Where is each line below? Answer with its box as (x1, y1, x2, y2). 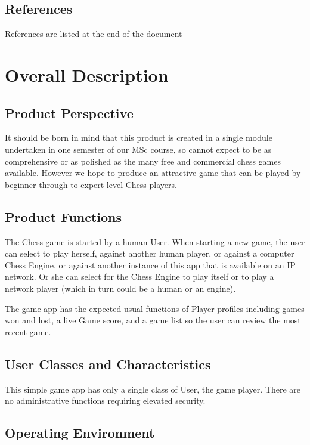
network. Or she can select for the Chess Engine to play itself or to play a (5, 270, 274, 283)
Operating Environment (5, 424, 155, 442)
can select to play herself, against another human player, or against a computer (5, 247, 294, 259)
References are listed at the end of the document (5, 27, 182, 40)
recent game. (5, 325, 51, 338)
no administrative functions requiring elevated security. (5, 394, 206, 407)
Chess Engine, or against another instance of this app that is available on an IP (5, 258, 296, 271)
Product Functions (5, 207, 122, 225)
